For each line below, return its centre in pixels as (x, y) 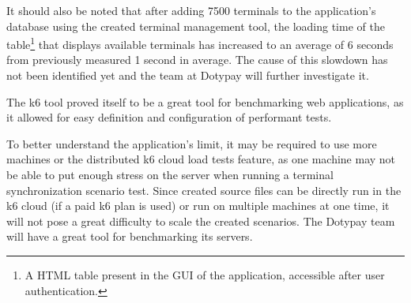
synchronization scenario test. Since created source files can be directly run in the (204, 190)
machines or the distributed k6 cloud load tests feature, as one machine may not (201, 159)
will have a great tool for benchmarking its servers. (130, 236)
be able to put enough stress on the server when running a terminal (170, 174)
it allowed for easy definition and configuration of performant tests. (169, 117)
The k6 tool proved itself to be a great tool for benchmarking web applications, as (205, 101)
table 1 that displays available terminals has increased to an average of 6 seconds (200, 43)
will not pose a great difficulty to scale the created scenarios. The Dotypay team (201, 221)
